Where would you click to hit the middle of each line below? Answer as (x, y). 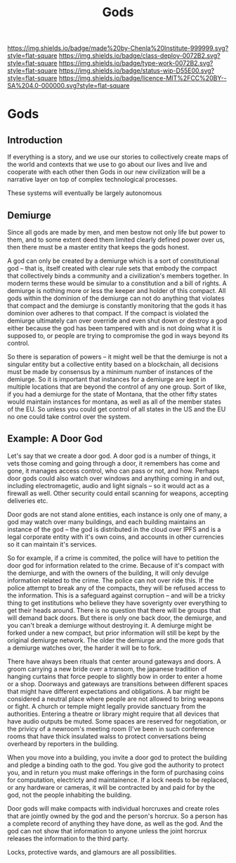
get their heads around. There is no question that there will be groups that (114, 610)
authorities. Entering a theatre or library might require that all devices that (113, 714)
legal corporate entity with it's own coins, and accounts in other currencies (116, 537)
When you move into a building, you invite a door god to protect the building (117, 757)
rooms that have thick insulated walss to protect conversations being (107, 736)
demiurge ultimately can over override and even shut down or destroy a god (117, 321)
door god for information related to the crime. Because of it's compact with (116, 565)
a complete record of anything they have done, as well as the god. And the (115, 823)
